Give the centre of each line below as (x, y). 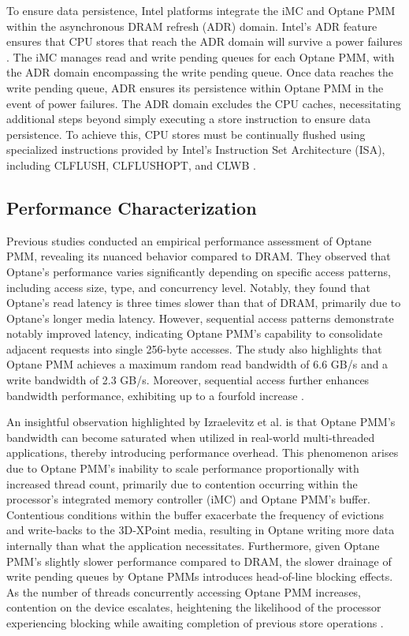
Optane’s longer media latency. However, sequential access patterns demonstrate (200, 318)
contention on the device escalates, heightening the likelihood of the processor (194, 607)
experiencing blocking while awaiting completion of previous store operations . (195, 622)
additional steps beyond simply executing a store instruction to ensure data (189, 119)
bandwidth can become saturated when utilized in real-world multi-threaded (191, 437)
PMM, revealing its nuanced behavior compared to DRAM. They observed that (199, 256)
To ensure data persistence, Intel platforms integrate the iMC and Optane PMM (201, 10)
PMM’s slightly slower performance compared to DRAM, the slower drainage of (199, 561)
